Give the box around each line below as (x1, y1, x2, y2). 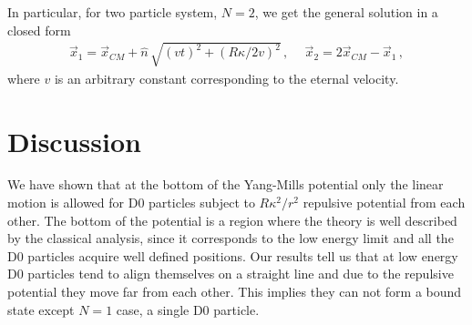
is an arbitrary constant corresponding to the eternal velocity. (54, 68, 399, 87)
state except (7, 300, 75, 319)
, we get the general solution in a (254, 3, 438, 21)
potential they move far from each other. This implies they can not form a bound (7, 282, 462, 301)
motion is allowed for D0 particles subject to (7, 193, 255, 212)
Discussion (7, 122, 141, 159)
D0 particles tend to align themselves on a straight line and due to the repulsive (7, 264, 454, 283)
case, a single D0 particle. (116, 300, 260, 319)
